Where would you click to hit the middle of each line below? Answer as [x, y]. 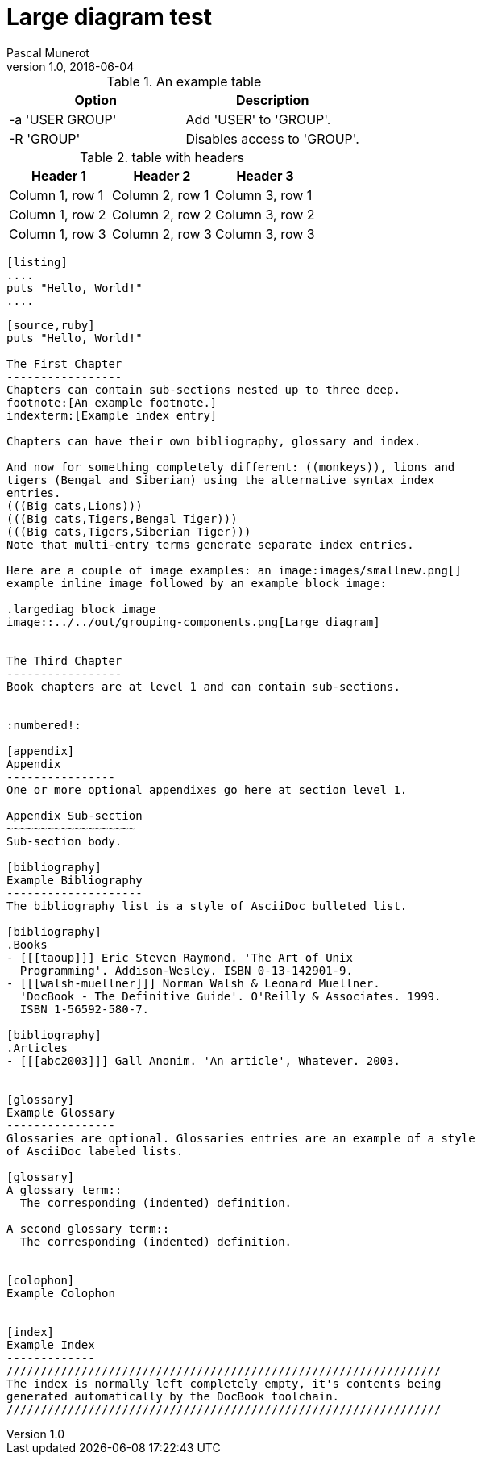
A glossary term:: [64, 1190]
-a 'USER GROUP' [63, 119]
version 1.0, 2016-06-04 [70, 66]
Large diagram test [110, 17]
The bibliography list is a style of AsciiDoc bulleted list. [207, 906]
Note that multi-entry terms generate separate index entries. [210, 544]
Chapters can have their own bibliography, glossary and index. [214, 441]
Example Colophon [61, 1293]
